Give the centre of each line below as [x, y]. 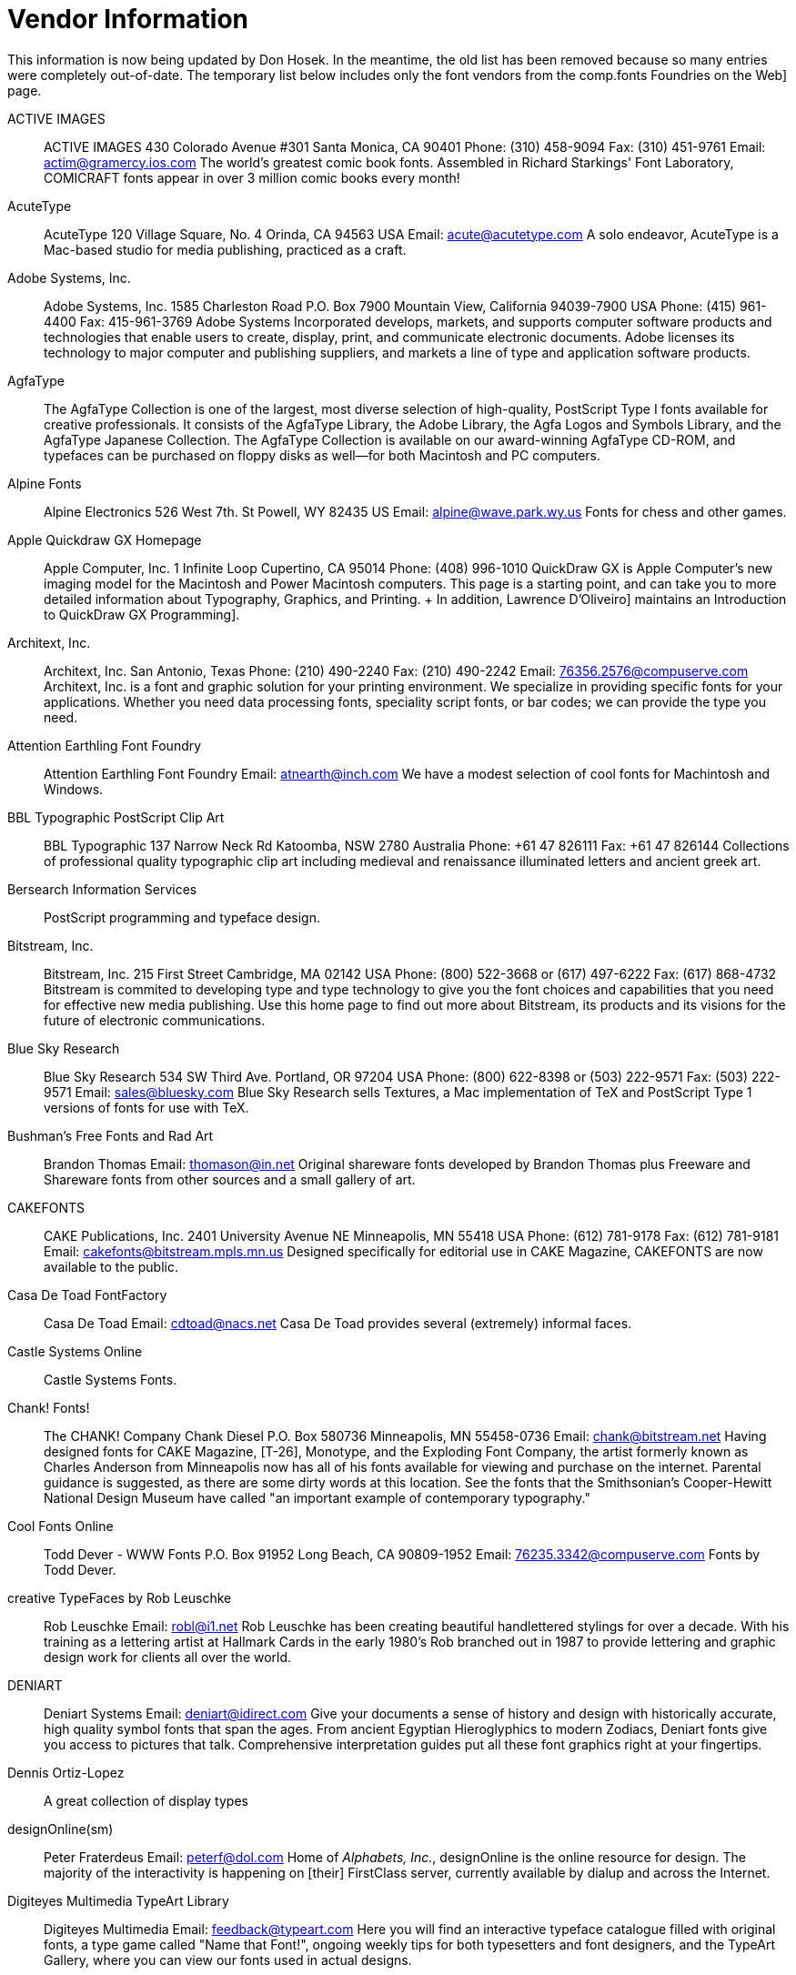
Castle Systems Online [75, 1351]
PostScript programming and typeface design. [182, 917]
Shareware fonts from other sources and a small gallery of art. [230, 1179]
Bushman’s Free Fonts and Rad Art [111, 1135]
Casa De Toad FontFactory [87, 1295]
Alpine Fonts [45, 483]
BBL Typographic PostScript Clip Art [116, 817]
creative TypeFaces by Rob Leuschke [120, 1597]
